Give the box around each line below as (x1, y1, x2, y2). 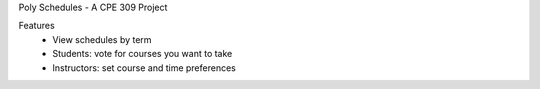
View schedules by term (52, 33, 152, 45)
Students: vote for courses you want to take (52, 48, 233, 60)
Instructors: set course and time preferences (52, 61, 237, 74)
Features (18, 20, 55, 32)
